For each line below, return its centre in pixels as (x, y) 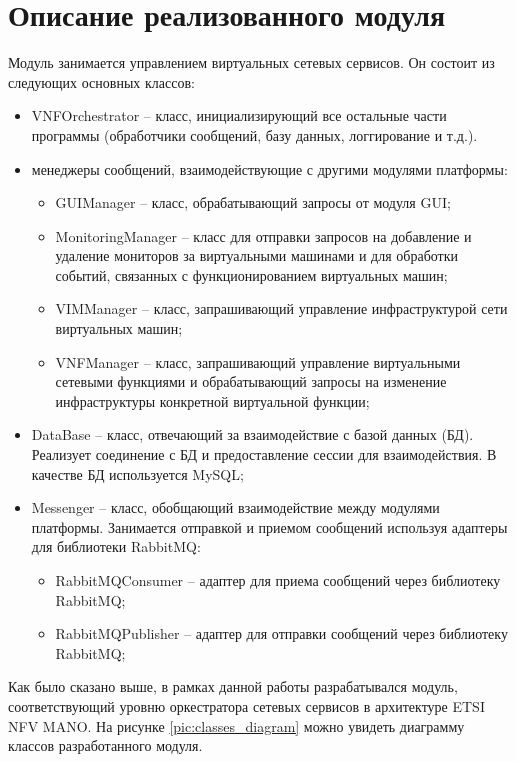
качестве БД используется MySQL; (137, 473)
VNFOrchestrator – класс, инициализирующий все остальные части (239, 115)
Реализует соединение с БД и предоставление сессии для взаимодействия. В (264, 454)
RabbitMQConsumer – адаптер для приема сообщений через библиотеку (278, 580)
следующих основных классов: (101, 81)
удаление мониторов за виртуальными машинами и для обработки (256, 255)
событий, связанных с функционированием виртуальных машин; (251, 274)
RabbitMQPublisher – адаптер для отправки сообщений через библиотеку (281, 633)
